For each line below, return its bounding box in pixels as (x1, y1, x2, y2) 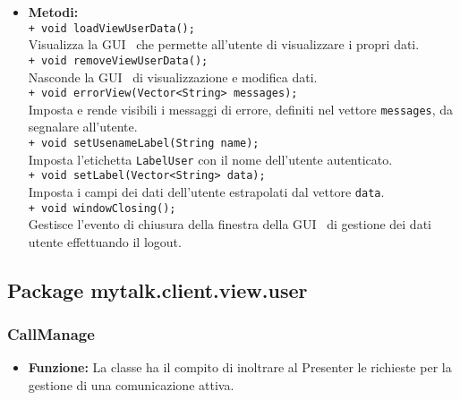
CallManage (7, 323, 95, 345)
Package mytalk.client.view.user (7, 276, 308, 303)
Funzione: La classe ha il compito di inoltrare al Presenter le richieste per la (28, 358, 452, 377)
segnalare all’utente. (28, 117, 138, 136)
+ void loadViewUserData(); (28, 21, 195, 35)
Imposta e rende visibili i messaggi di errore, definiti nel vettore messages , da (28, 99, 454, 118)
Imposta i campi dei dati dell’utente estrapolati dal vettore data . (28, 182, 385, 200)
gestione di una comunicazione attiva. (28, 376, 234, 395)
